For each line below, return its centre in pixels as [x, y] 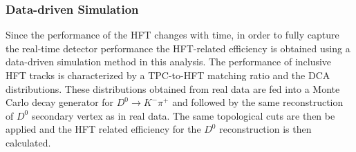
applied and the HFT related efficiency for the [103, 129]
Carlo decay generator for [60, 102]
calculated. [28, 142]
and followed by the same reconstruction [258, 102]
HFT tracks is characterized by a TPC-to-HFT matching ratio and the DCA [168, 75]
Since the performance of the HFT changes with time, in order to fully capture [172, 35]
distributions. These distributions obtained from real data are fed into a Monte [173, 88]
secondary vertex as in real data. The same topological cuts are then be [183, 115]
